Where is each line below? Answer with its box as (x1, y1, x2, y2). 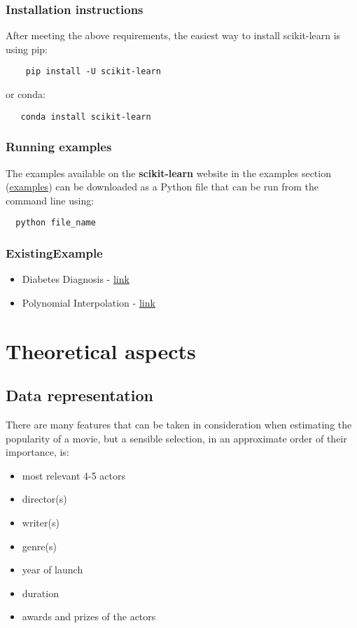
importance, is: (6, 445, 69, 459)
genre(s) (22, 538, 57, 553)
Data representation (6, 384, 153, 406)
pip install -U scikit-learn (25, 67, 161, 77)
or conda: (6, 87, 45, 102)
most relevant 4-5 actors (22, 468, 125, 482)
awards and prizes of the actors (22, 609, 156, 624)
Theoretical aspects (6, 336, 196, 365)
